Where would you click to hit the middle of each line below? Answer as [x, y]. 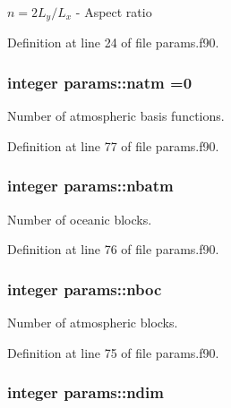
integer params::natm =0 [100, 82]
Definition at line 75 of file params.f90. [113, 352]
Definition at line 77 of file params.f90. [113, 145]
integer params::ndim [86, 392]
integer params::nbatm [90, 186]
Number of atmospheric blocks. [93, 323]
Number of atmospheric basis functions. [116, 116]
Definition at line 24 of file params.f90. [113, 42]
